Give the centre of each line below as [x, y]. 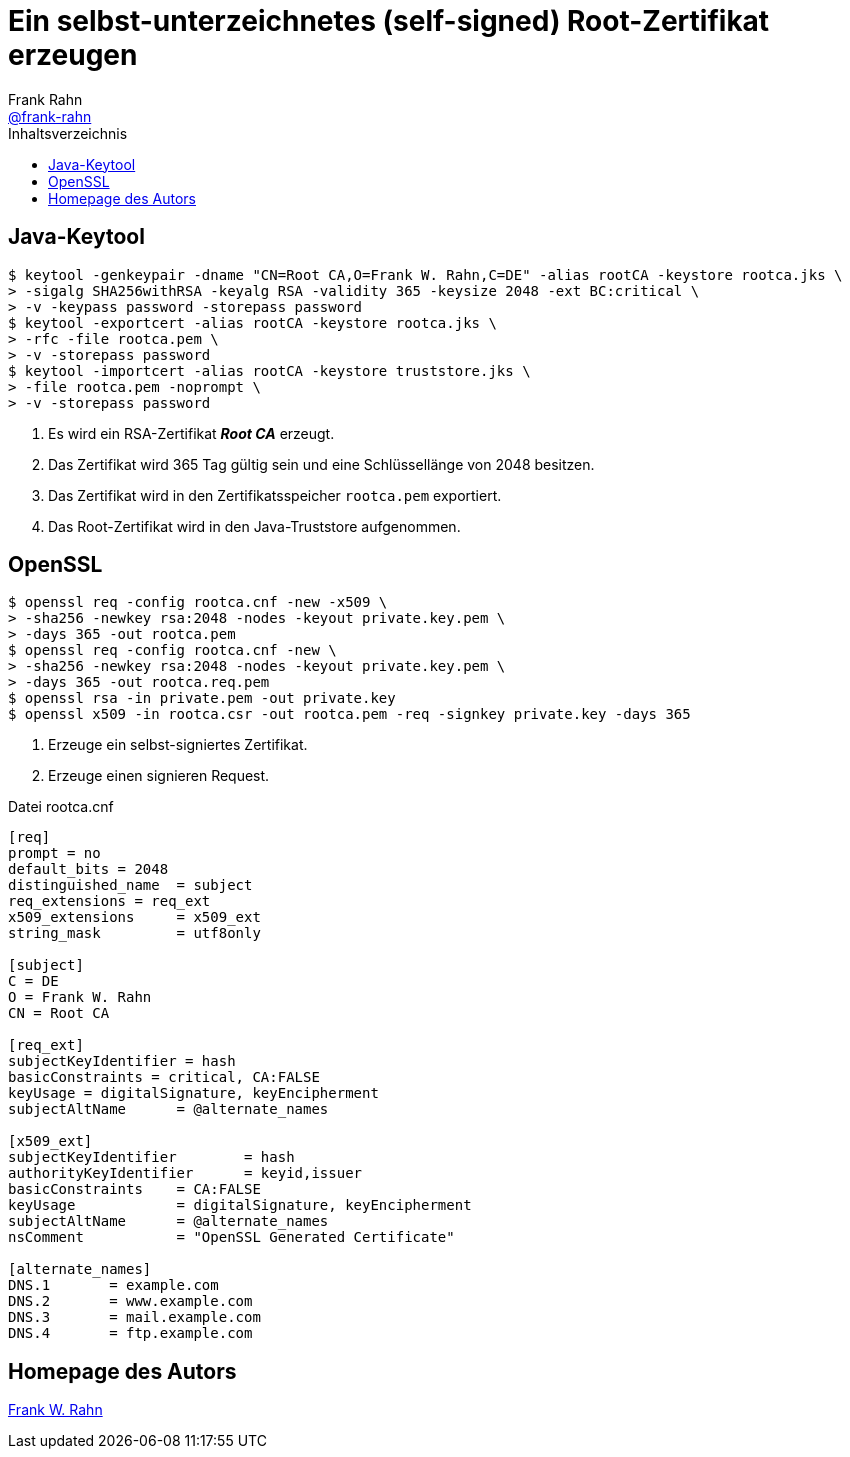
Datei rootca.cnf [61, 807]
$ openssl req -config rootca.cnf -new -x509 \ [198, 602]
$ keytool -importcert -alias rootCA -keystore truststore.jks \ [269, 370]
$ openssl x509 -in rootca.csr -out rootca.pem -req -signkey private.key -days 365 [349, 714]
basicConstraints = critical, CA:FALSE [164, 1077]
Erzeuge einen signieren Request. [159, 776]
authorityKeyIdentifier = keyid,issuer [185, 1173]
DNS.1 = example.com [113, 1285]
